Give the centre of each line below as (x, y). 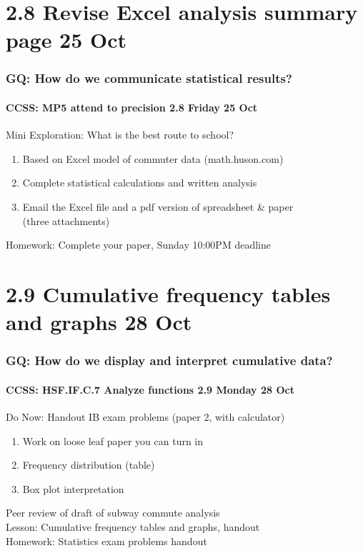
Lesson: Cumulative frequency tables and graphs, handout (133, 526)
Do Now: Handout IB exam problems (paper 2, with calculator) (145, 416)
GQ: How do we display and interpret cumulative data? (169, 360)
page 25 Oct (66, 40)
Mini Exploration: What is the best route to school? (120, 135)
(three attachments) (66, 220)
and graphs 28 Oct (99, 322)
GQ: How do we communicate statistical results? (149, 78)
